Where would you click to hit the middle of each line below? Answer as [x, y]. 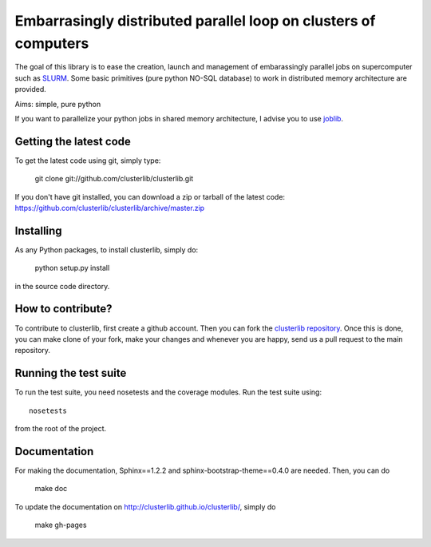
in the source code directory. [62, 286]
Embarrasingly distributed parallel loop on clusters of [195, 21]
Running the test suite [71, 373]
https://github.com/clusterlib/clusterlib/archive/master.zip [110, 208]
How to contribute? [63, 309]
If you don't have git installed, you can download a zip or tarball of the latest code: [150, 196]
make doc [51, 489]
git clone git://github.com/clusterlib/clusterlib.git [114, 179]
